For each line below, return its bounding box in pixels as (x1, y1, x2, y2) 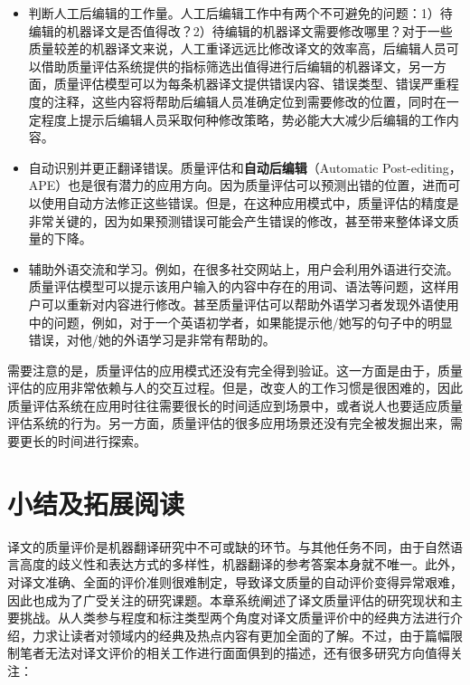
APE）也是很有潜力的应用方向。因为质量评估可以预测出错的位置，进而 (28, 176, 448, 195)
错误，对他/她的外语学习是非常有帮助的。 (28, 330, 276, 349)
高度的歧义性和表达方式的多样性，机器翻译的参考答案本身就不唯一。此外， (19, 555, 463, 574)
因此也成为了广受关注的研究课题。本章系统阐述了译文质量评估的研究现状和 (7, 590, 450, 609)
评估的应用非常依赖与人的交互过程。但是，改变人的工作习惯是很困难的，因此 (7, 378, 463, 397)
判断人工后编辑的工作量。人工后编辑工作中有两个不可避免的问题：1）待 (28, 4, 453, 22)
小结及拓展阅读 (7, 484, 185, 521)
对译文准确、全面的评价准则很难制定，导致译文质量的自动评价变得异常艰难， (7, 572, 463, 591)
